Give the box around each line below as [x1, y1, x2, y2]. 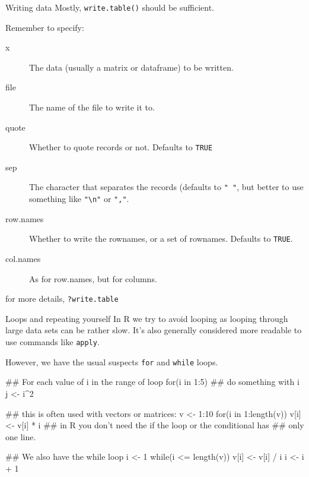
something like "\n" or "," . [29, 192, 129, 205]
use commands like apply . [5, 336, 100, 348]
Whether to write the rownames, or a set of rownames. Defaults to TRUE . [29, 232, 293, 245]
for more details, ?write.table [5, 292, 119, 305]
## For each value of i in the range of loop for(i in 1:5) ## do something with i [5, 375, 300, 388]
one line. [5, 430, 36, 443]
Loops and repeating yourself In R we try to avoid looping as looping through [5, 312, 288, 324]
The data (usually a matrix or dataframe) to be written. [29, 61, 234, 73]
